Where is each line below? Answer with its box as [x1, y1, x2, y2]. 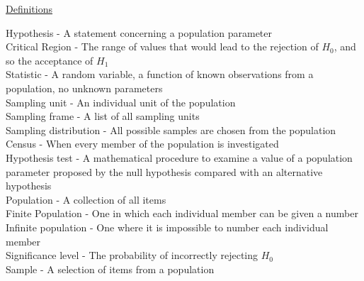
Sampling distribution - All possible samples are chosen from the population [6, 122, 336, 137]
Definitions [6, 1, 53, 16]
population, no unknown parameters [6, 80, 163, 95]
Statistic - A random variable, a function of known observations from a [6, 67, 314, 82]
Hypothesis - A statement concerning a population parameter [6, 25, 273, 40]
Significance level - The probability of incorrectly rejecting [6, 248, 258, 263]
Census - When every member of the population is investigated [6, 136, 279, 151]
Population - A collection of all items [6, 192, 166, 206]
